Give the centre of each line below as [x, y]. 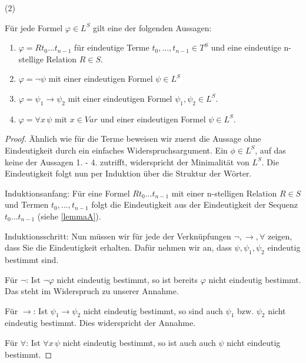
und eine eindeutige [246, 47]
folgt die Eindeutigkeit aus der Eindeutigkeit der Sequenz [194, 204]
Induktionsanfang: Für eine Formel [67, 193]
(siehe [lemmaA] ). [69, 216]
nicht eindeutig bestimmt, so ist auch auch [139, 343]
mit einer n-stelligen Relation [224, 193]
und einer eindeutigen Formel [153, 119]
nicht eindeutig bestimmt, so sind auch [153, 310]
